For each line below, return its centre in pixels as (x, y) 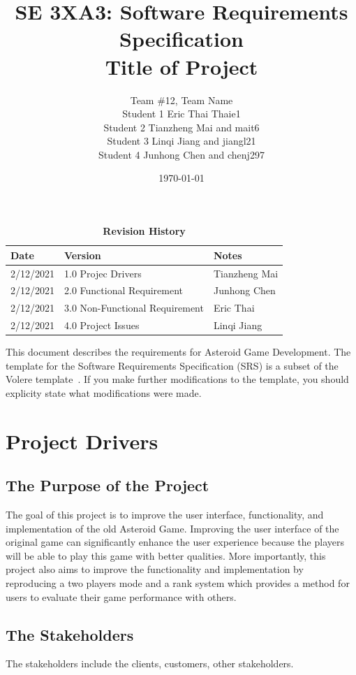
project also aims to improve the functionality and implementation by (155, 569)
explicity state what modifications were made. (104, 392)
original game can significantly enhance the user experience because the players (175, 542)
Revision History (144, 231)
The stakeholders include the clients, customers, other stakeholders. (150, 663)
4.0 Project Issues (102, 325)
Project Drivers (82, 441)
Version (83, 255)
